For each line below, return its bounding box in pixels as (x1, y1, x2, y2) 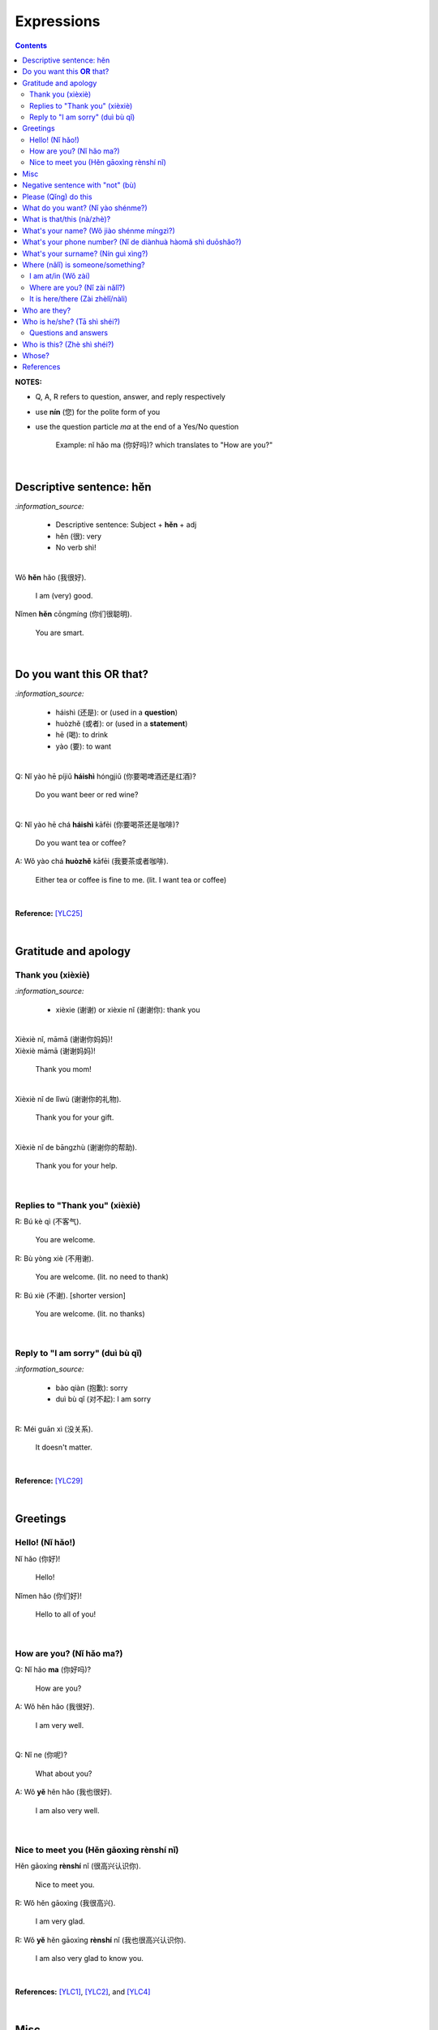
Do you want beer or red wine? (35, 789, 139, 799)
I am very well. (35, 1720, 84, 1730)
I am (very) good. (35, 591, 93, 601)
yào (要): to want (55, 741, 112, 751)
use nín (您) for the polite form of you (35, 407, 161, 417)
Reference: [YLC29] (15, 1476, 84, 1486)
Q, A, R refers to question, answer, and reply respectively (35, 392, 226, 402)
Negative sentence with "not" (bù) (22, 180, 137, 190)
